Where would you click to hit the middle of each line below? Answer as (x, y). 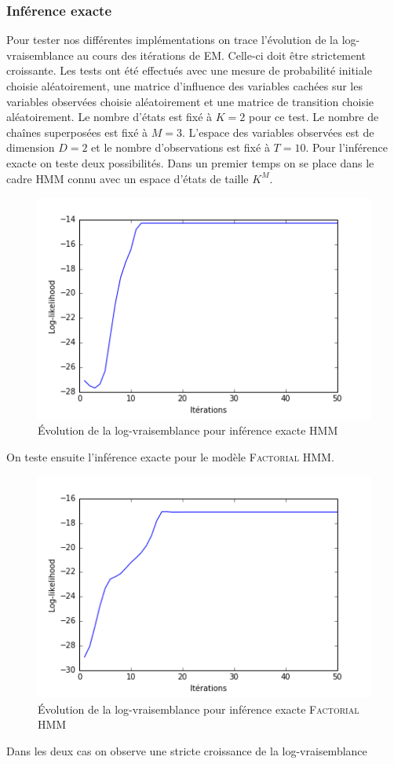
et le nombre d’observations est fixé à (181, 147)
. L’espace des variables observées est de (278, 132)
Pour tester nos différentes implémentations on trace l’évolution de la (172, 40)
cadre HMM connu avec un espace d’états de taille (128, 178)
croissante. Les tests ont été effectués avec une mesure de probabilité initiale (189, 70)
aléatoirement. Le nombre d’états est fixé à (109, 117)
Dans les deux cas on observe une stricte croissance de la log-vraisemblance (187, 751)
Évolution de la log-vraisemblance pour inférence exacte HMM (188, 430)
